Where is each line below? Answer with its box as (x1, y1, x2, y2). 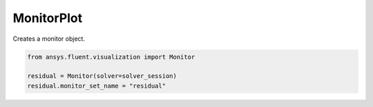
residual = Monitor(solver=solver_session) (27, 72, 178, 80)
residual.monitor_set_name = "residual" (27, 81, 166, 90)
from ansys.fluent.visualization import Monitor (27, 52, 195, 61)
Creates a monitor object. (12, 35, 86, 43)
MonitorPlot (12, 10, 83, 26)
